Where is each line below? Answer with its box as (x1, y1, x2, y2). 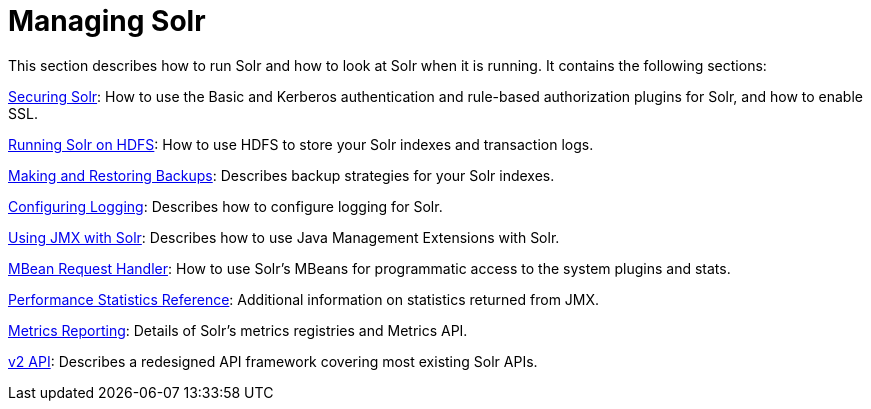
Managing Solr (8, 4, 206, 38)
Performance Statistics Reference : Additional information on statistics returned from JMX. (8, 290, 600, 308)
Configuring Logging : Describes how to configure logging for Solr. (8, 197, 443, 215)
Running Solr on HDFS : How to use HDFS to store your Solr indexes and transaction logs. (8, 135, 594, 153)
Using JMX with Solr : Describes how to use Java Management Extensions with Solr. (8, 228, 560, 246)
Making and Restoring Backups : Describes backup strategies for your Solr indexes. (8, 166, 555, 184)
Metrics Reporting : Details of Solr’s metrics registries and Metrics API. (8, 321, 468, 339)
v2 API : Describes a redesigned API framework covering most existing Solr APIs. (8, 352, 538, 370)
